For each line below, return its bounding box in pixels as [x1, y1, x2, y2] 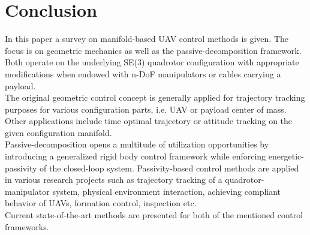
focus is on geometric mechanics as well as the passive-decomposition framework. [5, 44, 302, 56]
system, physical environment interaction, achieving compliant [52, 185, 281, 197]
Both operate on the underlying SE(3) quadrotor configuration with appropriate [5, 56, 299, 68]
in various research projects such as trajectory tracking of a [5, 173, 222, 186]
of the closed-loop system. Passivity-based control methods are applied [40, 161, 299, 174]
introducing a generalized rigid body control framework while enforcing [5, 150, 266, 162]
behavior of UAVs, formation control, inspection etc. [5, 197, 197, 209]
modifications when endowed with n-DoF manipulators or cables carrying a [5, 67, 281, 80]
